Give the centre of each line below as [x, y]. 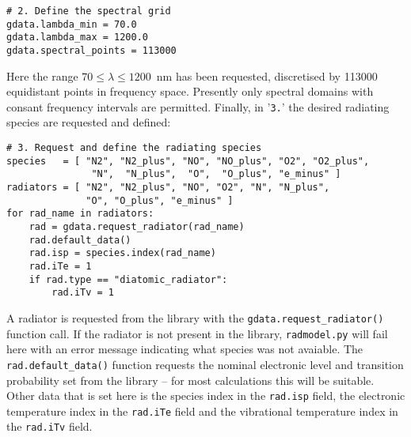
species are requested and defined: [89, 122]
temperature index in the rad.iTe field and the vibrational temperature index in [202, 411]
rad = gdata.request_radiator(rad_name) [137, 227]
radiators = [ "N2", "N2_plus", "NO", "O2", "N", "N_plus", [168, 188]
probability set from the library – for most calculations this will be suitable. [190, 380]
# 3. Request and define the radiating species [134, 148]
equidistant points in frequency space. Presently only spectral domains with [190, 91]
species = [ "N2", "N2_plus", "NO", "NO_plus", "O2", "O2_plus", [188, 161]
